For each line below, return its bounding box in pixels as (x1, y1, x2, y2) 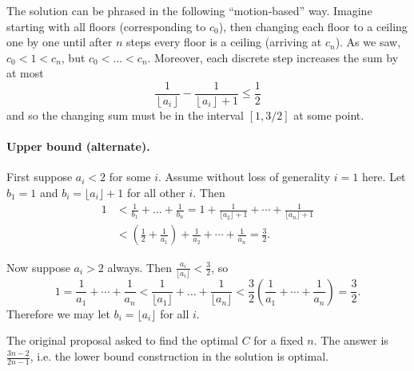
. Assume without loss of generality (158, 168, 331, 185)
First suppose (6, 168, 73, 185)
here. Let (361, 168, 406, 185)
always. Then (107, 259, 173, 275)
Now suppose (6, 259, 70, 275)
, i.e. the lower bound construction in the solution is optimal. (30, 348, 329, 364)
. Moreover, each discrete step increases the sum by (147, 49, 399, 65)
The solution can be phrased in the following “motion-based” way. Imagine (6, 2, 372, 18)
